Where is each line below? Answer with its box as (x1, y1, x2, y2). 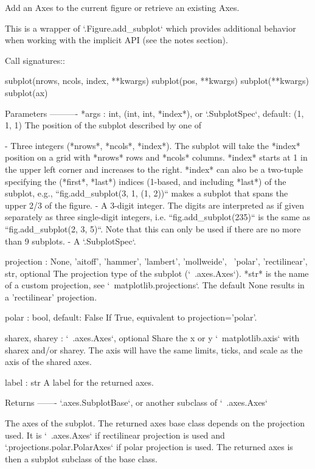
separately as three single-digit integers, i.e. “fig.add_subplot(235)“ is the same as (5, 210, 310, 223)
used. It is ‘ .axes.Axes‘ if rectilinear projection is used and (5, 428, 225, 441)
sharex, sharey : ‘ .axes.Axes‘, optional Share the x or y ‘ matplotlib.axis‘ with (5, 332, 300, 344)
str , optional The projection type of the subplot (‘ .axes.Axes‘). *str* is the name (5, 266, 309, 279)
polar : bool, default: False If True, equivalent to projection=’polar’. (5, 311, 257, 324)
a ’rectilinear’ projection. (5, 290, 97, 303)
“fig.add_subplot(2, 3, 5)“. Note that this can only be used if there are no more (5, 222, 301, 235)
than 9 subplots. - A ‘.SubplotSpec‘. (5, 234, 136, 247)
